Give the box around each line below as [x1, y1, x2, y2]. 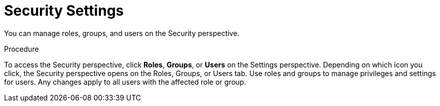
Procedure [4, 44, 39, 53]
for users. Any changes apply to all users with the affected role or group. [4, 77, 246, 86]
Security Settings [4, 2, 124, 19]
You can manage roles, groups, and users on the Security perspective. [4, 28, 240, 38]
